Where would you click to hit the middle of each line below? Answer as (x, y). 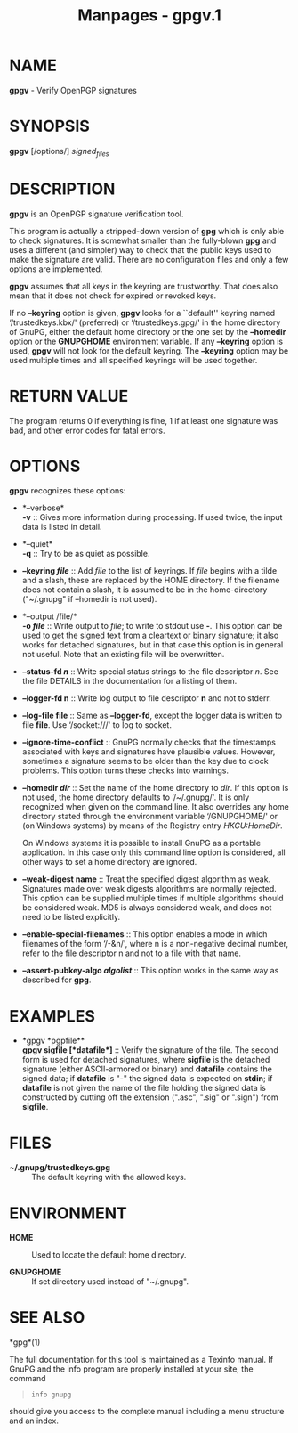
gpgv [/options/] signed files (59, 152)
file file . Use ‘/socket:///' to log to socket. (97, 725)
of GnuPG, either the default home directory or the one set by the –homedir (148, 331)
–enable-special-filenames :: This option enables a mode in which (145, 934)
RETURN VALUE (69, 396)
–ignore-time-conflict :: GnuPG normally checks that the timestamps (149, 742)
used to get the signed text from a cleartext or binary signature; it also (150, 635)
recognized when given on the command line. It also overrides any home (155, 807)
